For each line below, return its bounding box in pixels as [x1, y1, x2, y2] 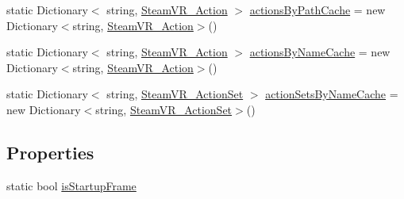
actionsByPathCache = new [249, 2, 386, 17]
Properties [6, 140, 94, 164]
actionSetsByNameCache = [265, 86, 398, 102]
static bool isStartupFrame [6, 177, 137, 193]
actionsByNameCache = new [249, 44, 391, 60]
